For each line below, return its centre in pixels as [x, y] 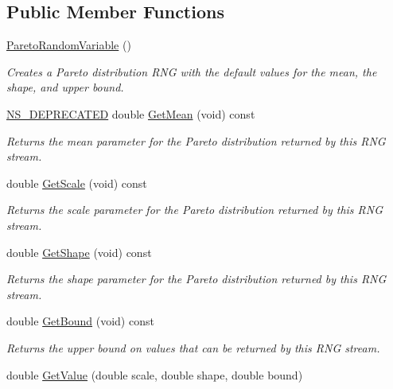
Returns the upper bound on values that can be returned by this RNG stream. [193, 347]
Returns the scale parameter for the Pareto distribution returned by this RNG [195, 210]
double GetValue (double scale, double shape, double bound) [155, 374]
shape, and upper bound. [65, 87]
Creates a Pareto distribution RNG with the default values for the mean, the [192, 71]
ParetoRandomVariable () [69, 45]
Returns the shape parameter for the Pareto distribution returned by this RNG [196, 279]
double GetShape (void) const [79, 252]
